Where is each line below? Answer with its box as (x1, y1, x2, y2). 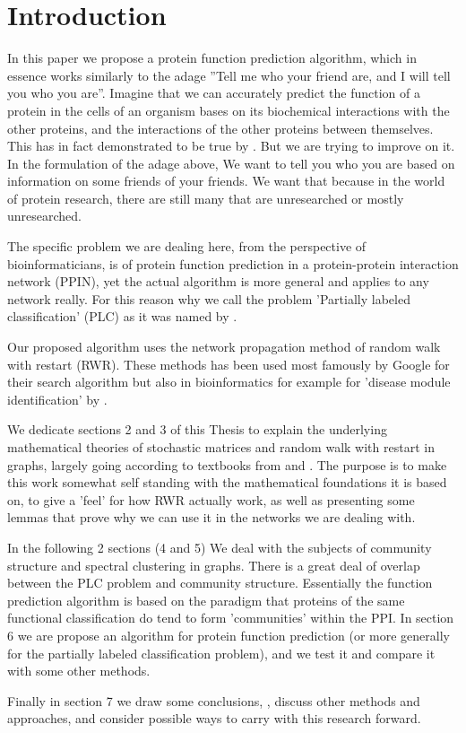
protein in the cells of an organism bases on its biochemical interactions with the (7, 100, 450, 119)
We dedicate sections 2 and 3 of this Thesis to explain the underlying (7, 420, 387, 439)
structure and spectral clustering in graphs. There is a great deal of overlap (7, 555, 420, 574)
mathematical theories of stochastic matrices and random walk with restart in (7, 438, 435, 456)
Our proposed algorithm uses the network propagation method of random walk (7, 337, 441, 356)
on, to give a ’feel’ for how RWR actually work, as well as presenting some (7, 490, 415, 509)
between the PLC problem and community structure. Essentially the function (7, 573, 433, 592)
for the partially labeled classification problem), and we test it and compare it (7, 643, 436, 662)
